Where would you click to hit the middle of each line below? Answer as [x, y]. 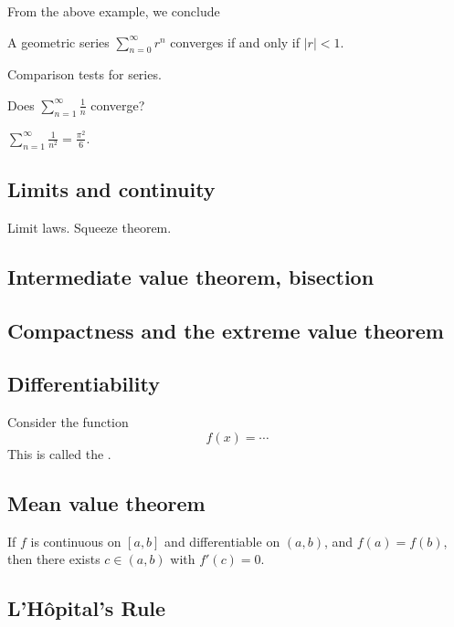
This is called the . [59, 453]
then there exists [54, 559]
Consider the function [68, 422]
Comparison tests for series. [84, 74]
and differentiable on [222, 541]
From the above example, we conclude [114, 11]
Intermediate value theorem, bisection [191, 276]
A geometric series [58, 42]
